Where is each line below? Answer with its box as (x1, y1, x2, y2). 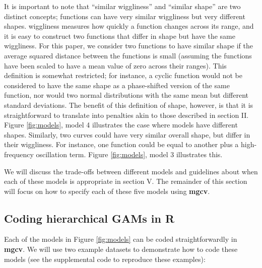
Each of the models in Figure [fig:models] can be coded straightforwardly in (4, 234, 237, 244)
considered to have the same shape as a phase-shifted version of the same (4, 80, 230, 90)
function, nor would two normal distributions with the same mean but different (4, 90, 248, 100)
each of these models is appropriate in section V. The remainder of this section (4, 176, 247, 186)
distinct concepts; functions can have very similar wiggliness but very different (4, 11, 245, 21)
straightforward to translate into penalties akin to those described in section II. (4, 109, 249, 120)
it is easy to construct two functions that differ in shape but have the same (4, 30, 236, 41)
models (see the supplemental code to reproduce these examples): (4, 253, 206, 264)
